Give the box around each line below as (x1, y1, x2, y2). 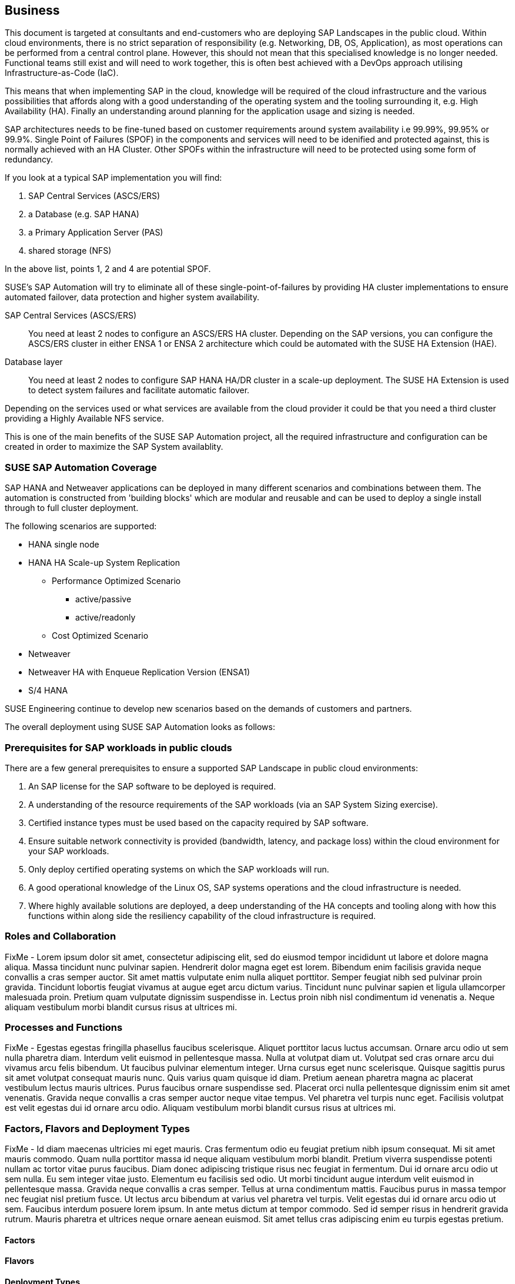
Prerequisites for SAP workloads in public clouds (5, 741, 232, 754)
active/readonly (75, 612, 136, 623)
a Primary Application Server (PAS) (28, 227, 163, 238)
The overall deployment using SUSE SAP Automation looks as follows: (5, 722, 275, 732)
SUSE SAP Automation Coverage (5, 461, 157, 473)
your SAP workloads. (28, 845, 109, 856)
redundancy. (5, 154, 53, 165)
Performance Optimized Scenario (52, 576, 181, 586)
